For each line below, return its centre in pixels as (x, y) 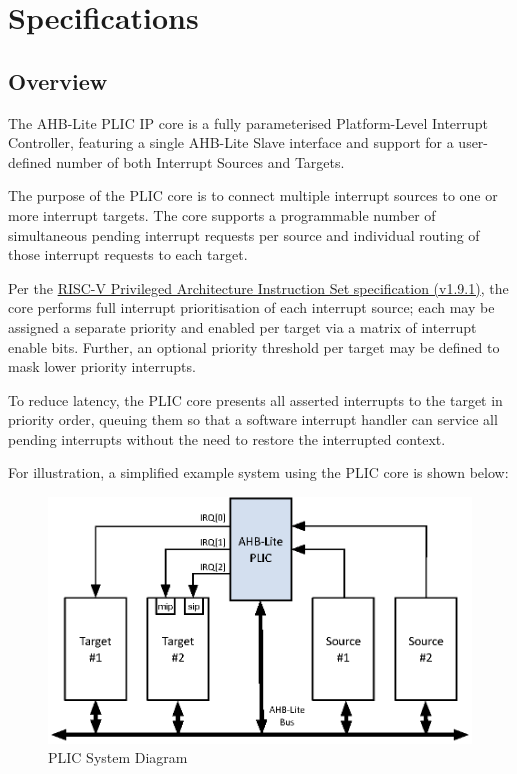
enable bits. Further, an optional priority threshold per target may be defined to (254, 346)
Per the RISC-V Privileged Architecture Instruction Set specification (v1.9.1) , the (258, 287)
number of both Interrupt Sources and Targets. (200, 161)
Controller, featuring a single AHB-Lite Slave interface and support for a (231, 142)
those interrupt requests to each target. (128, 254)
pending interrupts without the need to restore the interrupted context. (227, 438)
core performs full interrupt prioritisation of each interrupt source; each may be (251, 307)
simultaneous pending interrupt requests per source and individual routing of (244, 234)
